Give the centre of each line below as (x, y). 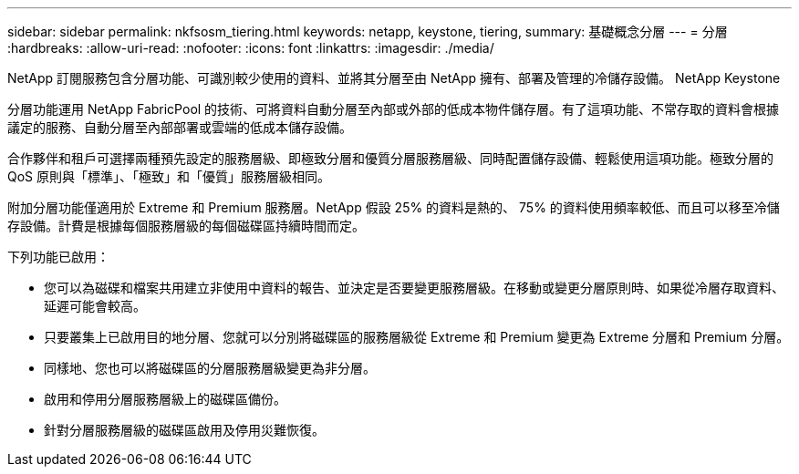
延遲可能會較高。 (95, 306)
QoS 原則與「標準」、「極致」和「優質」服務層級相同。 (169, 176)
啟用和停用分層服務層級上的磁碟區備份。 (165, 399)
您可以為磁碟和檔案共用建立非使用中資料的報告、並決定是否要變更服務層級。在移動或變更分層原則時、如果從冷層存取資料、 (414, 288)
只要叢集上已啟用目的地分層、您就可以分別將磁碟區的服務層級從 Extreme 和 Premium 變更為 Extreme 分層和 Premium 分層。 (417, 337)
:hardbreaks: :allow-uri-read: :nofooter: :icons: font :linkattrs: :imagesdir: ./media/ (251, 48)
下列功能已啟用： (58, 257)
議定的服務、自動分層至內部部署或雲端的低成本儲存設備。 (180, 127)
